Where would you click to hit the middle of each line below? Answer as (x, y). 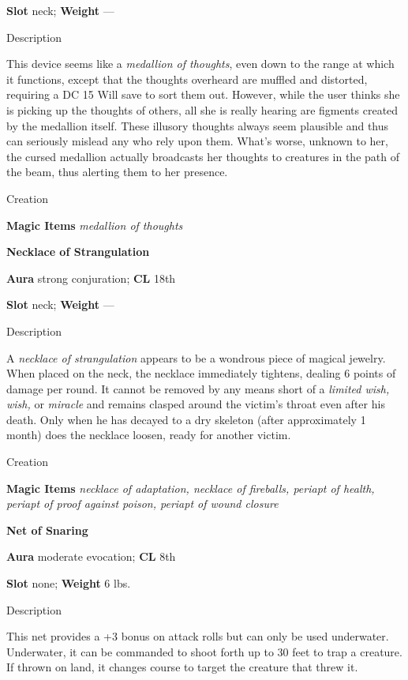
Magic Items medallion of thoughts (95, 225)
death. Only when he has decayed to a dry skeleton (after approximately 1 (186, 419)
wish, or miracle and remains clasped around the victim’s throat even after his (196, 404)
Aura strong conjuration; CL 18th (91, 278)
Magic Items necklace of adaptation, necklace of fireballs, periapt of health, (191, 488)
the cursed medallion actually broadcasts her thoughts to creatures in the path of (203, 156)
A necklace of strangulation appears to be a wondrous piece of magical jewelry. (196, 357)
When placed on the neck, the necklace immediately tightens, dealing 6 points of (201, 373)
